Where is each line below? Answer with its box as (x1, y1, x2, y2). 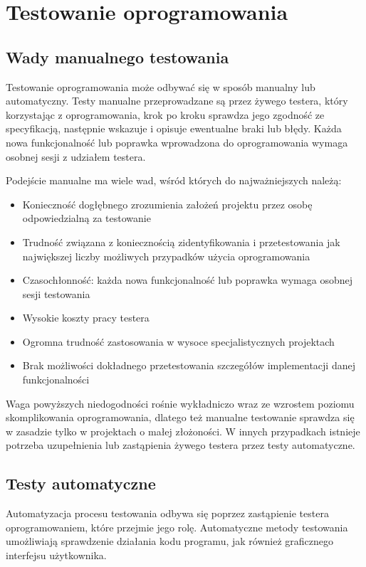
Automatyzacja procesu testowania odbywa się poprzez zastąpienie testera (6, 506, 329, 521)
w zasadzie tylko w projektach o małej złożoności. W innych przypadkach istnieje (6, 423, 360, 438)
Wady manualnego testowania (6, 46, 229, 68)
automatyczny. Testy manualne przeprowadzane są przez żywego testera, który (6, 93, 348, 108)
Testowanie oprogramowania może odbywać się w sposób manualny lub (6, 79, 315, 94)
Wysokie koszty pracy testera (22, 310, 150, 325)
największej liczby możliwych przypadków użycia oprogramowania (22, 248, 310, 263)
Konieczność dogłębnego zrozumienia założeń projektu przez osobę (22, 196, 313, 211)
